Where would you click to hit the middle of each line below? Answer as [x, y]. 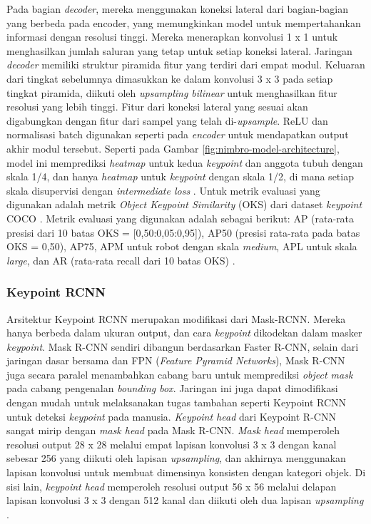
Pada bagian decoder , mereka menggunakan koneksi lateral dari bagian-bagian [178, 9]
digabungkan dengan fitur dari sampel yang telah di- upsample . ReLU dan [167, 120]
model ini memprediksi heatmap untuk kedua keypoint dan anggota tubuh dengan [185, 162]
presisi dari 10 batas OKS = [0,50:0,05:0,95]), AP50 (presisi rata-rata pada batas [183, 232]
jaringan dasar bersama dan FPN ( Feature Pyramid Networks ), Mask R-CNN [176, 360]
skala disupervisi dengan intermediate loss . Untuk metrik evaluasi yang [163, 190]
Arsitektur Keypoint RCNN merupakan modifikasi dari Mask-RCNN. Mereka [176, 318]
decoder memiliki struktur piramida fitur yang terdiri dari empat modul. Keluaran [186, 65]
